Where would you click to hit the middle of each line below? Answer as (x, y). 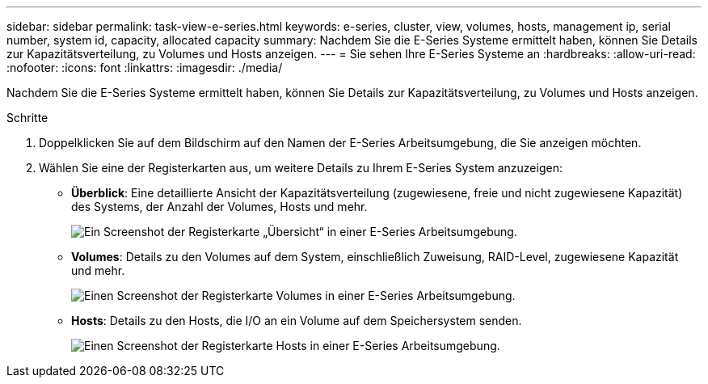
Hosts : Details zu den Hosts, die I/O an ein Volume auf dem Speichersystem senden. (297, 321)
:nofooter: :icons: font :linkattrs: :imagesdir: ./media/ (145, 68)
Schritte (27, 118)
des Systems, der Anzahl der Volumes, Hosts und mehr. (219, 207)
